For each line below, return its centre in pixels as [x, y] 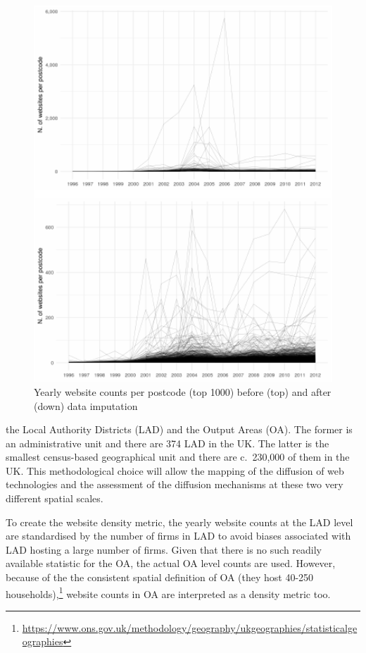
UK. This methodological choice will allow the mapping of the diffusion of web [175, 470]
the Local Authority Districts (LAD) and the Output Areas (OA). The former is [179, 429]
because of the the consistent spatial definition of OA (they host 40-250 [160, 577]
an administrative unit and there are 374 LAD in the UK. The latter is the [168, 443]
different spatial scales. [55, 498]
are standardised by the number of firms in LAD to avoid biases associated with [178, 536]
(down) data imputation [86, 405]
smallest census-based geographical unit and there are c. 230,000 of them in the [178, 457]
